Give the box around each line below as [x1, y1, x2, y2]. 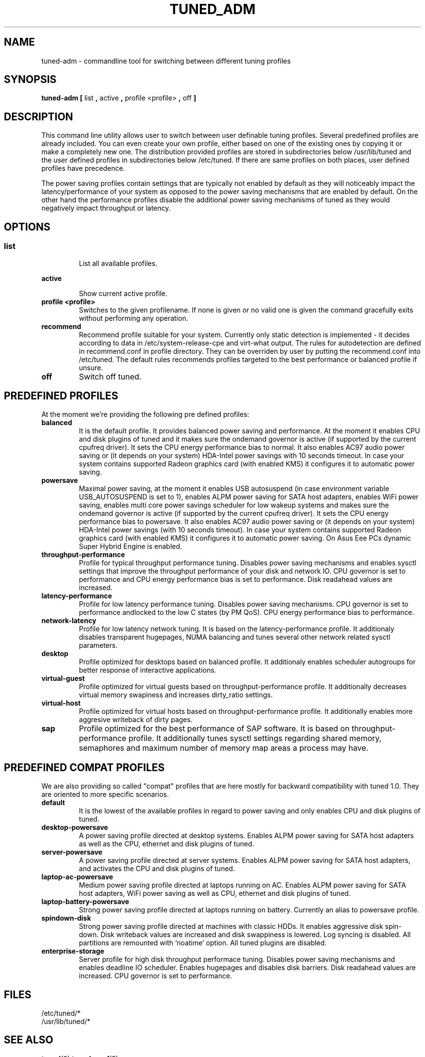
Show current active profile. [79, 289, 168, 297]
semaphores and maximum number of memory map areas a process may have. [79, 743, 369, 753]
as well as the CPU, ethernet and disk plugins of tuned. [79, 840, 254, 848]
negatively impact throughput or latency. [41, 204, 171, 213]
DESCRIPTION [4, 110, 73, 123]
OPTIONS [4, 220, 50, 233]
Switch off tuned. [79, 371, 142, 381]
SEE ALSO [4, 1034, 53, 1046]
